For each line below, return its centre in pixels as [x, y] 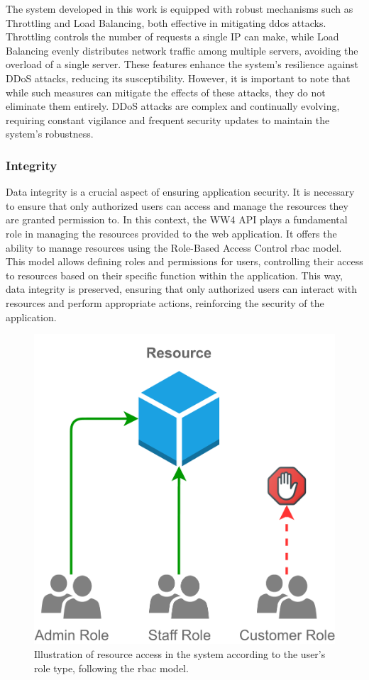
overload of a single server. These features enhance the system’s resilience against [182, 64]
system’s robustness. [50, 134]
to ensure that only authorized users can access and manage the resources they [177, 205]
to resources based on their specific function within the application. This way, [174, 275]
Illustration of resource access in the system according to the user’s [180, 653]
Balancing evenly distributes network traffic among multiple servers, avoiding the [182, 50]
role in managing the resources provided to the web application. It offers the [171, 233]
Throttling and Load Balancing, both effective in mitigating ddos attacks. [166, 22]
